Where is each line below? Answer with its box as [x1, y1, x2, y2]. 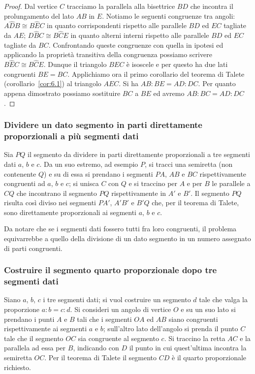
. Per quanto [198, 78, 236, 89]
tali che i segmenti [77, 313, 132, 324]
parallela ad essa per [4, 343, 66, 353]
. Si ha [119, 78, 138, 89]
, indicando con [73, 343, 119, 353]
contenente [4, 168, 36, 179]
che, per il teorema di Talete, [152, 197, 239, 208]
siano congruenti [168, 313, 218, 324]
